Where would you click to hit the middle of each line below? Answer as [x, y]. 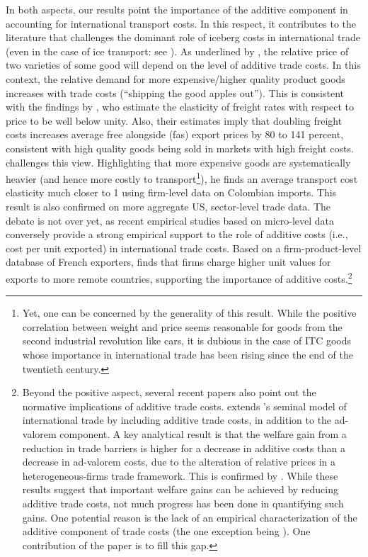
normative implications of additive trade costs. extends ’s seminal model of [184, 406]
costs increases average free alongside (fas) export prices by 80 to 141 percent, [175, 134]
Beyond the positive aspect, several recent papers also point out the [169, 392]
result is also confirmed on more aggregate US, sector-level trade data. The [168, 206]
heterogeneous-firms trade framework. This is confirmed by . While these [180, 475]
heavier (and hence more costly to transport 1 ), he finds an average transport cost [182, 178]
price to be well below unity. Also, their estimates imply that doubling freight [174, 120]
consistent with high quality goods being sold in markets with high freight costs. [180, 148]
